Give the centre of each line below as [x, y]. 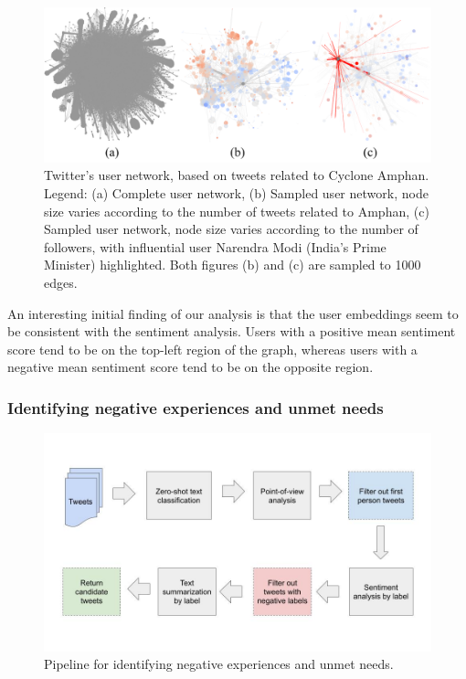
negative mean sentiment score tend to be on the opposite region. [191, 367]
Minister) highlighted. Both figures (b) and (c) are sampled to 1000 [233, 265]
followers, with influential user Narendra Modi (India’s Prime [215, 246]
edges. [61, 282]
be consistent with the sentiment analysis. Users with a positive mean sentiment [232, 331]
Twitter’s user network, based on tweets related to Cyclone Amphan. [237, 175]
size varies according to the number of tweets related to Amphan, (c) [237, 211]
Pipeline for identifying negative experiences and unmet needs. [219, 664]
